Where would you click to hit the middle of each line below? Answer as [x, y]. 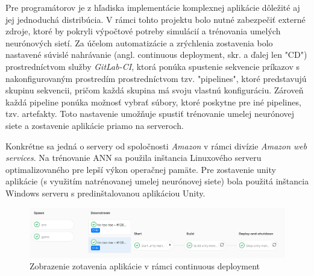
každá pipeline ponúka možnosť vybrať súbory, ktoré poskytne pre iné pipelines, [153, 102]
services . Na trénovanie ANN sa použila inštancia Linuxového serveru [133, 158]
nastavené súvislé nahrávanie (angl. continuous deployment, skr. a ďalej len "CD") [156, 55]
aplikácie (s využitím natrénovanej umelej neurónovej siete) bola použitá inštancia [157, 181]
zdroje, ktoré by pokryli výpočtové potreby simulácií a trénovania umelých [143, 31]
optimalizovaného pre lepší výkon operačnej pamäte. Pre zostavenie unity [141, 169]
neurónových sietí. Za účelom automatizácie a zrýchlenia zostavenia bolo [139, 42]
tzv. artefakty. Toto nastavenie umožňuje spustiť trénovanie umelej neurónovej [150, 114]
